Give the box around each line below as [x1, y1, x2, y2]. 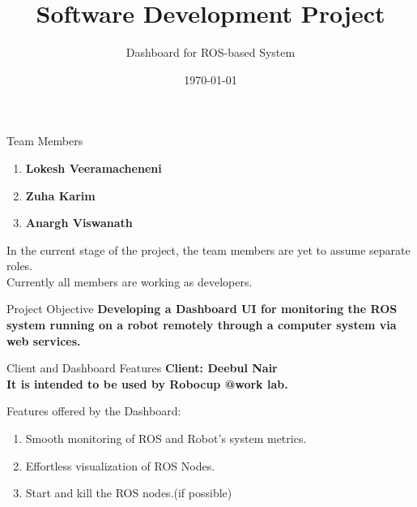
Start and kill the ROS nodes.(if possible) [25, 484, 232, 501]
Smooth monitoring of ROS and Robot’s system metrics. [25, 430, 307, 447]
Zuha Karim [25, 187, 96, 204]
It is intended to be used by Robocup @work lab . [6, 375, 288, 392]
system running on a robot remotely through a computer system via [6, 316, 397, 333]
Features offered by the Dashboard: [6, 402, 181, 419]
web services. [6, 332, 81, 349]
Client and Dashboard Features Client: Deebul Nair [6, 359, 278, 376]
